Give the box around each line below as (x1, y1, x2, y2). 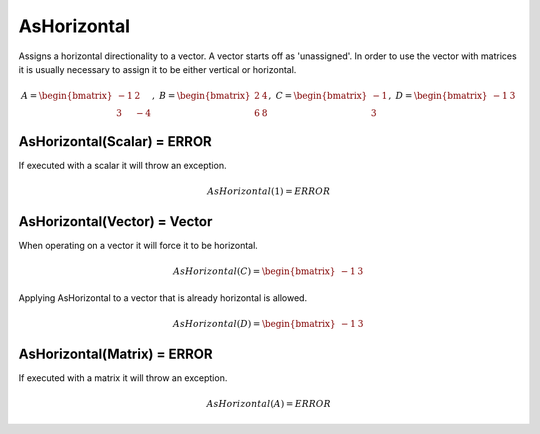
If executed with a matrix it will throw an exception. (18, 371, 228, 384)
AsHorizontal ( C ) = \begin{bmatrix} (173, 266, 336, 277)
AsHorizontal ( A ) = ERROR (206, 398, 332, 409)
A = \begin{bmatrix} (21, 90, 113, 102)
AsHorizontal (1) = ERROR (206, 185, 331, 197)
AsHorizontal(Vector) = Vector (18, 213, 213, 230)
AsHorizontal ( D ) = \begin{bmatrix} (173, 318, 336, 329)
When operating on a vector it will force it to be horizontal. (18, 239, 259, 251)
